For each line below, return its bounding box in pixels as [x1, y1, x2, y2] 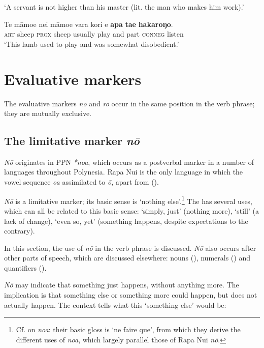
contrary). [4, 225, 35, 236]
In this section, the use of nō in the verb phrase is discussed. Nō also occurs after [4, 242, 256, 253]
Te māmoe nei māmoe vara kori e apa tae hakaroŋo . [4, 18, 173, 29]
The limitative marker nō [4, 133, 140, 149]
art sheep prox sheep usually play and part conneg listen [4, 28, 184, 39]
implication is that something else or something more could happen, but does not [4, 289, 257, 300]
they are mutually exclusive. [4, 108, 92, 119]
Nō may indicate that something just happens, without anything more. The [4, 279, 239, 290]
